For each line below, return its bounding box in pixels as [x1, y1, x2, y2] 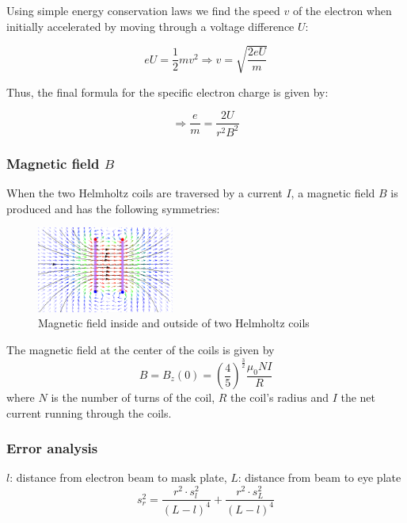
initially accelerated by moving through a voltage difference [6, 17, 295, 34]
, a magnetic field [291, 184, 375, 200]
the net [340, 389, 376, 406]
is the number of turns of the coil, [51, 389, 215, 406]
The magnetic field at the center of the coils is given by [6, 342, 275, 358]
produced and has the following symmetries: [6, 200, 220, 216]
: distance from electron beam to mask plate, [10, 469, 227, 486]
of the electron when [292, 2, 392, 18]
